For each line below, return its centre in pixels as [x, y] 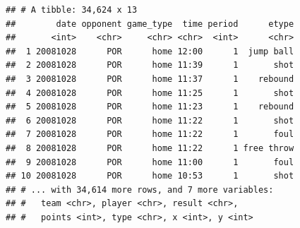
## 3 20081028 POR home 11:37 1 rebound [150, 79]
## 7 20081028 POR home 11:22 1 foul [150, 134]
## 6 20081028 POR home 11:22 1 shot [150, 120]
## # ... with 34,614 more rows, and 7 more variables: [140, 190]
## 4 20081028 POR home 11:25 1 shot [150, 93]
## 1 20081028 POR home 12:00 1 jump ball [150, 51]
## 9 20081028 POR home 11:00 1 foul [150, 162]
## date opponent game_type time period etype [150, 24]
